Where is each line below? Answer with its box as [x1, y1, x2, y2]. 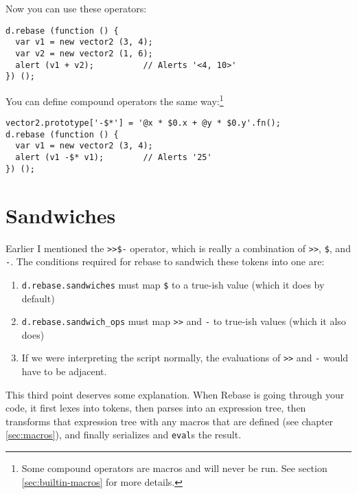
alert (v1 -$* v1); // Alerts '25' [15, 153, 212, 163]
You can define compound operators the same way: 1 [5, 91, 224, 108]
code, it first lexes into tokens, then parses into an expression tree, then [5, 401, 306, 415]
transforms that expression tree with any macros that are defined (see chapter [5, 414, 334, 428]
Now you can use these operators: [5, 1, 147, 15]
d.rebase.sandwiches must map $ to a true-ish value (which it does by [21, 277, 325, 291]
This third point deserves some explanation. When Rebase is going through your [5, 387, 345, 401]
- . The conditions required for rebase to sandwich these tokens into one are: [5, 254, 325, 269]
